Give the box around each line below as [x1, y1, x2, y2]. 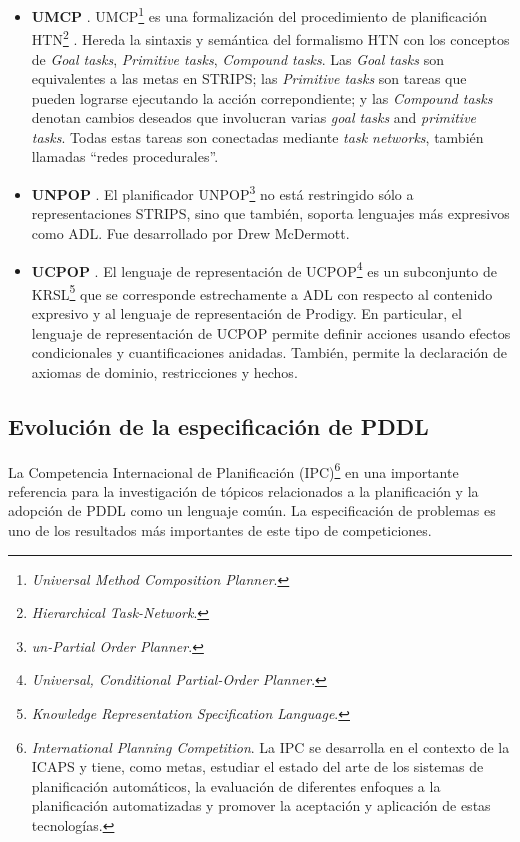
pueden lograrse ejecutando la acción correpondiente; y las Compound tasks [31, 87, 493, 108]
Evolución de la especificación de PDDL [8, 410, 429, 441]
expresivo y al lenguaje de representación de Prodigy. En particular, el [31, 303, 462, 323]
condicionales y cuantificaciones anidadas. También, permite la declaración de [31, 342, 507, 363]
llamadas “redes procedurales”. [31, 146, 219, 167]
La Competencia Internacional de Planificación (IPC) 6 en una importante [8, 458, 459, 482]
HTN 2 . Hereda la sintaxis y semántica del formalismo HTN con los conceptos [31, 26, 510, 49]
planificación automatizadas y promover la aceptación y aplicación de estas [31, 795, 491, 816]
